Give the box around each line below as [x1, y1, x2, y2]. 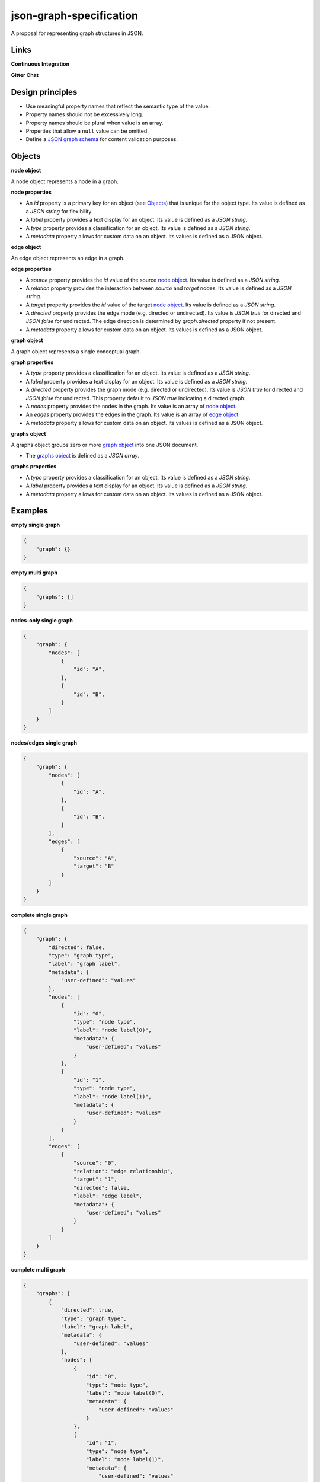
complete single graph [11, 911, 68, 918]
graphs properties [11, 463, 57, 470]
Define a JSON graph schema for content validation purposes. [25, 136, 178, 143]
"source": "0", [73, 1160, 118, 1166]
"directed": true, [60, 1307, 115, 1314]
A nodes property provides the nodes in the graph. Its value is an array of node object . [25, 403, 237, 410]
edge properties [11, 266, 52, 273]
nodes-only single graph [11, 617, 73, 624]
